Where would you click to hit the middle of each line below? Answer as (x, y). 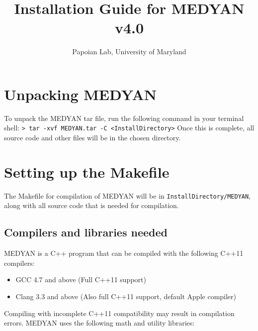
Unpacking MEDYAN (80, 94)
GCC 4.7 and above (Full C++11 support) (81, 279)
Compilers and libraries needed (86, 232)
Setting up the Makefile (87, 171)
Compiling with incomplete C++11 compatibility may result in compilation (119, 313)
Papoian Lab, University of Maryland (129, 52)
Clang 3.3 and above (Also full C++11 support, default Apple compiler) (126, 296)
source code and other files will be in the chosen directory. (92, 138)
